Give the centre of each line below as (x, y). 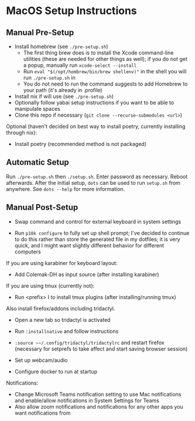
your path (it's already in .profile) (63, 90)
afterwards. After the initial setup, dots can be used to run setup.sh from (93, 182)
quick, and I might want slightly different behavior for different (89, 245)
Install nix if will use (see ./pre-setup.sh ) (64, 96)
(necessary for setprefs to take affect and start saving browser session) (101, 349)
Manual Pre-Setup (40, 33)
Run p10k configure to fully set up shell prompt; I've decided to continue (102, 233)
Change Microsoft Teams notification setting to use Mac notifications (98, 394)
